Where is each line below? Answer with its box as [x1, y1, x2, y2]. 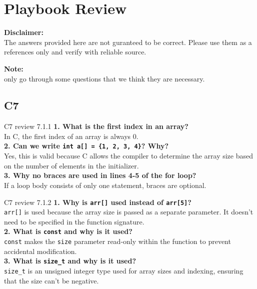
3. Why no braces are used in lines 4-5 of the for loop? [4, 170, 196, 180]
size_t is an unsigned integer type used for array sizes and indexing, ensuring [4, 265, 243, 275]
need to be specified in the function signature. [4, 216, 144, 226]
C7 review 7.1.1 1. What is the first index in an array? [4, 121, 188, 131]
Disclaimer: [4, 27, 43, 37]
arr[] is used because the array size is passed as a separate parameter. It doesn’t [4, 206, 253, 217]
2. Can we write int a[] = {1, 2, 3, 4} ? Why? [4, 140, 169, 151]
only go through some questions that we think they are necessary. [4, 73, 205, 83]
